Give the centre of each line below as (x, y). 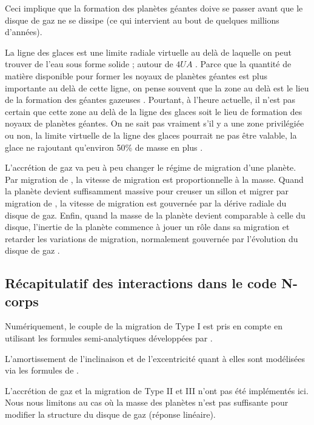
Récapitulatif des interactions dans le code (141, 283)
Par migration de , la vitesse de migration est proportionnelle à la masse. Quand (154, 179)
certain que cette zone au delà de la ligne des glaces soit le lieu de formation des (154, 111)
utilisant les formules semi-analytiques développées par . (109, 338)
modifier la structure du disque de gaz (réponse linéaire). (110, 414)
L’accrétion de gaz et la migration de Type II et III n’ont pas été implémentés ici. (157, 390)
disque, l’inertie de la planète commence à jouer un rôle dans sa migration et (147, 227)
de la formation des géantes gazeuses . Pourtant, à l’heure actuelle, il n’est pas (150, 100)
